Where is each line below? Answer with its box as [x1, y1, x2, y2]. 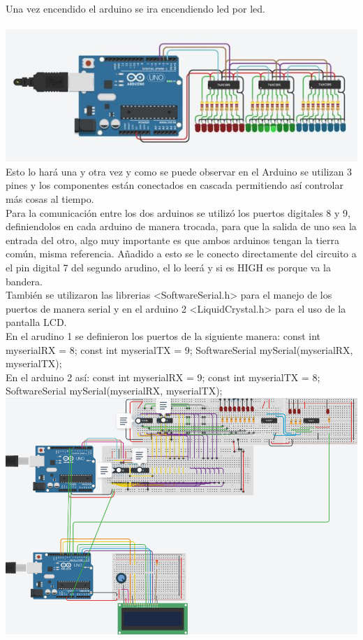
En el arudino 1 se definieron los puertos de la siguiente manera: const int [6, 329, 321, 343]
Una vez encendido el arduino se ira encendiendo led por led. [6, 1, 265, 15]
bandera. [6, 273, 43, 288]
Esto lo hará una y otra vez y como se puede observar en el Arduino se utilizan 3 [6, 164, 353, 178]
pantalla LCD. [6, 315, 67, 329]
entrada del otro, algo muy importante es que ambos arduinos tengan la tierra [6, 232, 340, 247]
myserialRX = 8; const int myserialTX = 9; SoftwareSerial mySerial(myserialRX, [6, 342, 353, 357]
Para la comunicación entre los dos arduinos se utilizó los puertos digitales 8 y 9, [6, 205, 350, 220]
